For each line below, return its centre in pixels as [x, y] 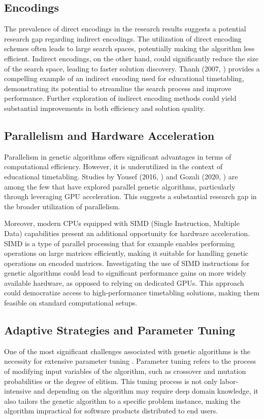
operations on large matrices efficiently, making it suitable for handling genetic [126, 253]
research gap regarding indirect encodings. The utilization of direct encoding [123, 38]
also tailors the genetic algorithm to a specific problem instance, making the [122, 401]
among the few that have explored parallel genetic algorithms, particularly [120, 186]
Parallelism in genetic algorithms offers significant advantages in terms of [118, 156]
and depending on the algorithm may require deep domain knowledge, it [146, 391]
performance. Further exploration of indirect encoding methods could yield [120, 98]
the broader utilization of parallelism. [62, 206]
